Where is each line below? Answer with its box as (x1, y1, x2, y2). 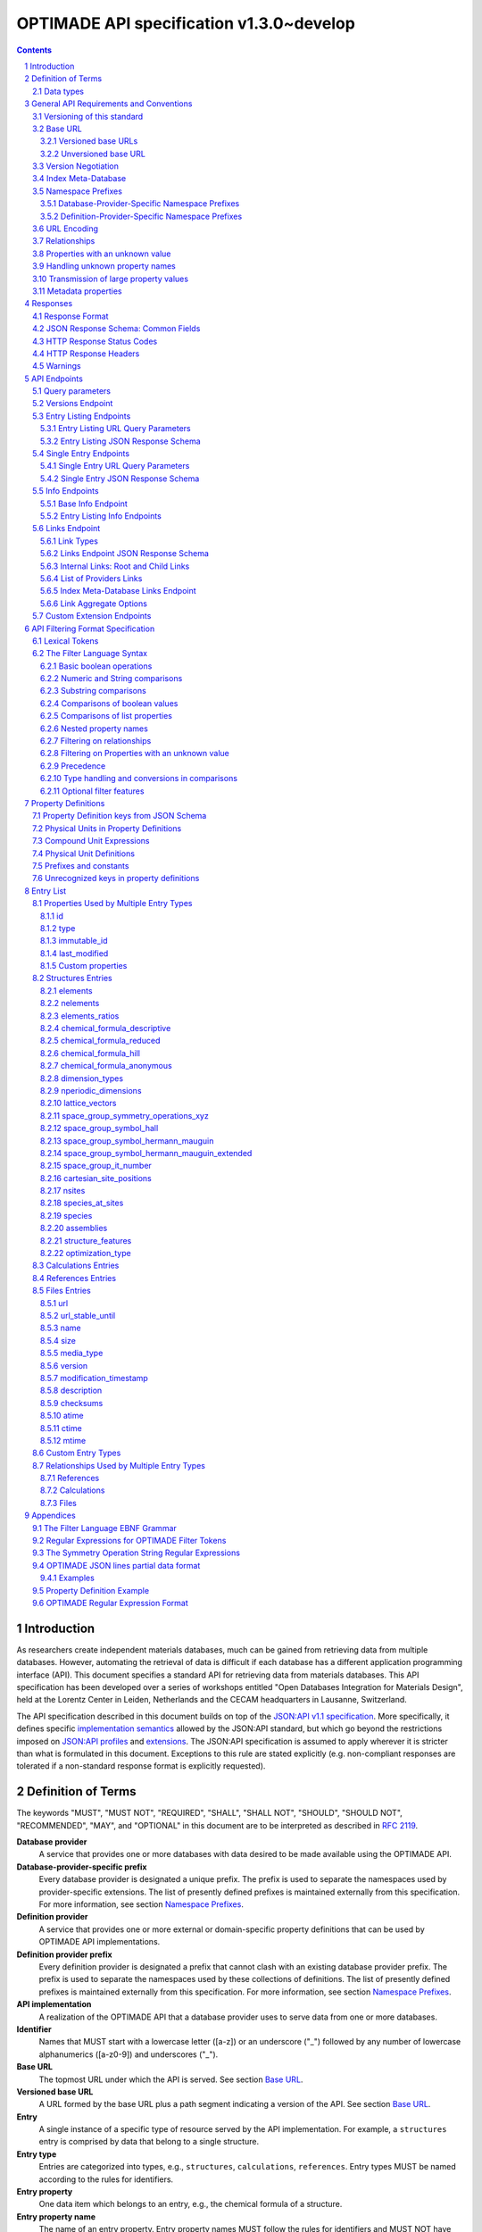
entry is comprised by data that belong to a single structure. (38, 2136, 259, 2147)
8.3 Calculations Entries (32, 1260, 120, 1271)
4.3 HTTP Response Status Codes (32, 336, 158, 346)
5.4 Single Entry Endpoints (32, 448, 129, 459)
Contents (16, 45, 53, 55)
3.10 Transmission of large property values (32, 273, 189, 284)
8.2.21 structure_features (40, 1235, 132, 1245)
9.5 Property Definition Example (32, 1585, 150, 1595)
